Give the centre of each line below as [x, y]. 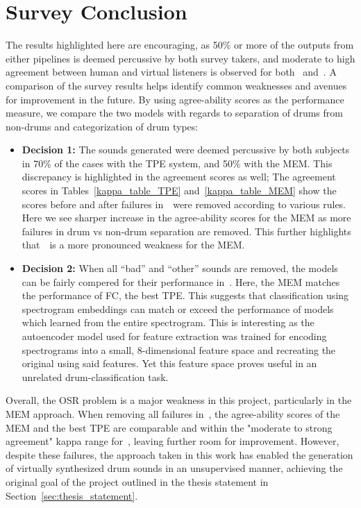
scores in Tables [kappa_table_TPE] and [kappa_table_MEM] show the [179, 190]
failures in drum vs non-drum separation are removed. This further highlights [186, 231]
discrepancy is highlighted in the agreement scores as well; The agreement [179, 177]
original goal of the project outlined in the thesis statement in [137, 481]
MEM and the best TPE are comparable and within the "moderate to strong [169, 427]
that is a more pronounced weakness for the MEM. [133, 245]
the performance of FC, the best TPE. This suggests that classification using [185, 295]
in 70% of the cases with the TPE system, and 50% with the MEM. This [177, 163]
